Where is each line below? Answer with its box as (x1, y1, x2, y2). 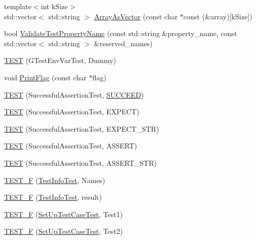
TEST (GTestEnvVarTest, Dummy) (4, 55, 116, 66)
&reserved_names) (94, 38, 153, 48)
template (4, 1, 32, 11)
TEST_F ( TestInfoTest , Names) (4, 174, 105, 185)
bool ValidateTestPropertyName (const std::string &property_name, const (4, 28, 237, 39)
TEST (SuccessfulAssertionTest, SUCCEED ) (4, 89, 144, 100)
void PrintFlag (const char (4, 72, 87, 82)
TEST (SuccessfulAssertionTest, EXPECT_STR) (4, 123, 159, 134)
